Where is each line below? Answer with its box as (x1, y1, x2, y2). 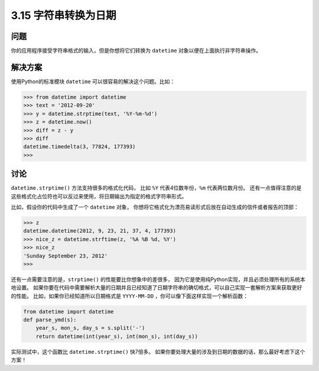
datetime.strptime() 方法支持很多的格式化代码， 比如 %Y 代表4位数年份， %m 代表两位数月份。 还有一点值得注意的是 (11, 184, 302, 191)
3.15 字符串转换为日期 (11, 9, 116, 22)
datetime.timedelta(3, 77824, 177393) (23, 144, 136, 150)
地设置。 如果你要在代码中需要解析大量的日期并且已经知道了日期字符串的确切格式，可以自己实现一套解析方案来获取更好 (11, 284, 302, 291)
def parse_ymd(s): (23, 317, 77, 323)
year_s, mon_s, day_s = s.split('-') (35, 325, 145, 331)
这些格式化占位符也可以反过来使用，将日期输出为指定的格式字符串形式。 (11, 193, 187, 200)
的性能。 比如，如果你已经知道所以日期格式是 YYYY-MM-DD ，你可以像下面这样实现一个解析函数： (11, 292, 249, 300)
